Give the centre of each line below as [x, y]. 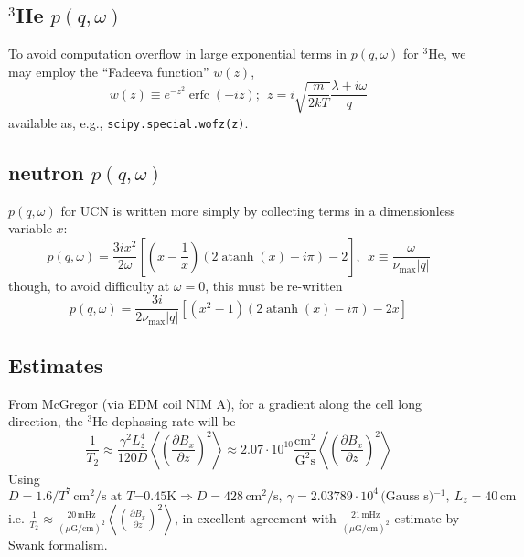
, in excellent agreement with [255, 517]
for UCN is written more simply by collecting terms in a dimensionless [258, 210]
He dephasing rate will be [164, 421]
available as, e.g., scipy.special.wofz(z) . [128, 122]
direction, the [46, 421]
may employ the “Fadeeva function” [109, 71]
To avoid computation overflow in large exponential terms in [178, 54]
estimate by [427, 517]
